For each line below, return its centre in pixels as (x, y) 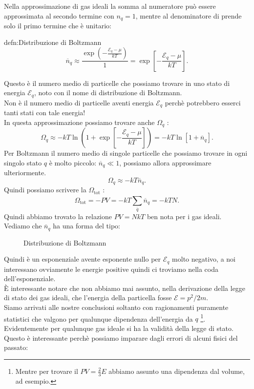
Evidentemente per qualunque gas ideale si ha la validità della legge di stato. (119, 328)
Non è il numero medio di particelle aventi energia (79, 102)
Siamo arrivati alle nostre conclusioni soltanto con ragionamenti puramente (116, 307)
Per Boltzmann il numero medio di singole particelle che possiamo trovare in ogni (126, 153)
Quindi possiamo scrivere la (45, 190)
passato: (16, 347)
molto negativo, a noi (204, 259)
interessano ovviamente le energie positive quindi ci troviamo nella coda (111, 269)
